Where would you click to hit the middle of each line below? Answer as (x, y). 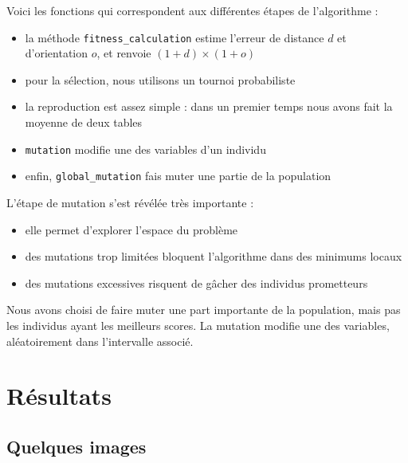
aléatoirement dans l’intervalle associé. (100, 341)
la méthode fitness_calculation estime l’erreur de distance (175, 37)
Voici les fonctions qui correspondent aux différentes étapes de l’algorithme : (192, 10)
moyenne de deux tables (84, 122)
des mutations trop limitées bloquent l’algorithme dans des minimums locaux (214, 256)
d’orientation (57, 53)
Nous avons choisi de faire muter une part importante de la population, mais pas (204, 310)
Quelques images (76, 446)
